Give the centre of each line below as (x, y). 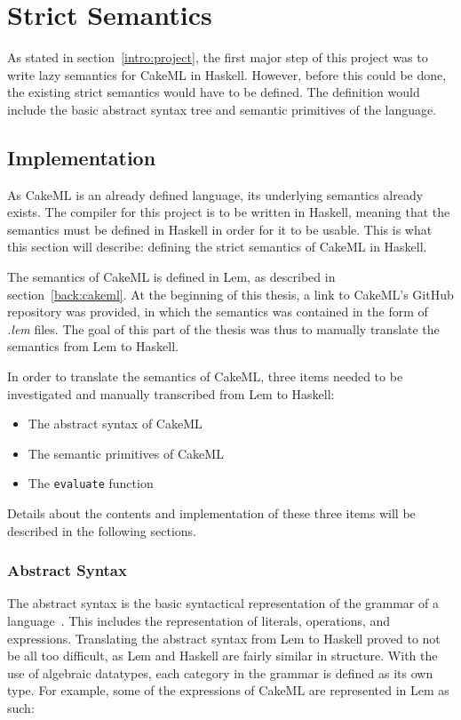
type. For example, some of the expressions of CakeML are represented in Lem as (228, 690)
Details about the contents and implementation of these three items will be (211, 513)
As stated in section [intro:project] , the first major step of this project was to (218, 57)
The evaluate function (91, 483)
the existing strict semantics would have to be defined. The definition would (214, 92)
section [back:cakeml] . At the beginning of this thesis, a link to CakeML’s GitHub (230, 294)
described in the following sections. (102, 530)
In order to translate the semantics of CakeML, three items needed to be (205, 376)
